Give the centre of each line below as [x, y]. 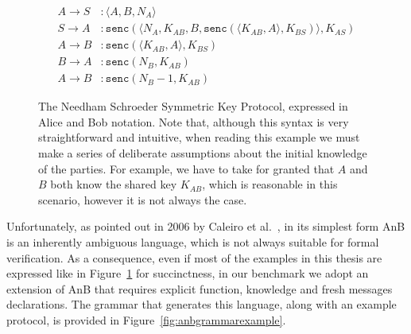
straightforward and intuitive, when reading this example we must [199, 137]
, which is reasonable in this [270, 184]
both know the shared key [114, 184]
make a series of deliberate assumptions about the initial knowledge [203, 152]
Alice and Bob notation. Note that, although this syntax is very [194, 121]
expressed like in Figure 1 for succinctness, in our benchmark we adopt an [188, 273]
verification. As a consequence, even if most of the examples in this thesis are [194, 257]
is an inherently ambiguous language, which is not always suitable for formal [193, 241]
